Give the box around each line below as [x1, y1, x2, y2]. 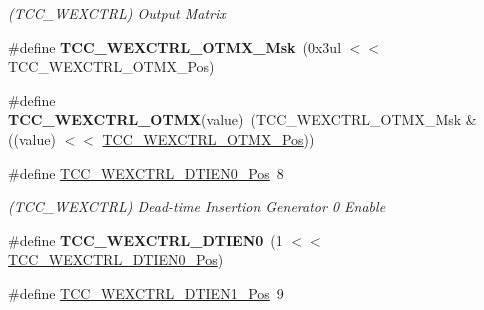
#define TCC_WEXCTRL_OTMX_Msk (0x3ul [8, 36, 342, 57]
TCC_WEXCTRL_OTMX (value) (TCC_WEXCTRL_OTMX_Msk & [8, 109, 477, 130]
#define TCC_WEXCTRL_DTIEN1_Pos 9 [8, 282, 284, 303]
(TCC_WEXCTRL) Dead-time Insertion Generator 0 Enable [8, 196, 386, 217]
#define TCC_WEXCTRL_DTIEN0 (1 [8, 229, 283, 250]
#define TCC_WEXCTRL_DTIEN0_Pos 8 [8, 162, 284, 183]
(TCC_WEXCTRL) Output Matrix [8, 3, 226, 23]
